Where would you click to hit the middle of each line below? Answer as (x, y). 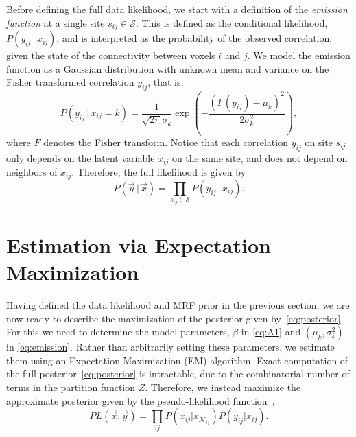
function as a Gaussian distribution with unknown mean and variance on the (168, 68)
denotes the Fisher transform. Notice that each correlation (166, 142)
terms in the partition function (71, 387)
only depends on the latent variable (81, 157)
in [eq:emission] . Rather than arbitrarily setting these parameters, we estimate (170, 347)
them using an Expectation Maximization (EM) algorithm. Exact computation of (177, 360)
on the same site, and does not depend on (260, 157)
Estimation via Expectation (139, 245)
